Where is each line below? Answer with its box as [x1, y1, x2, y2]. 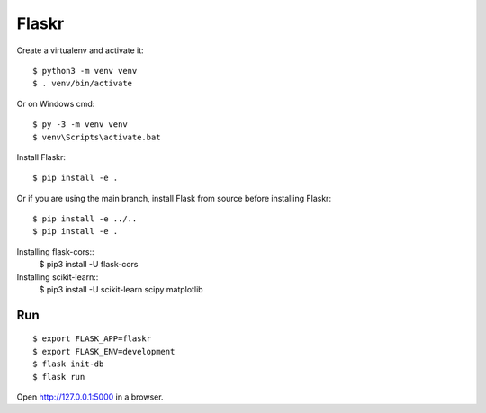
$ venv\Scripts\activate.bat [32, 131, 161, 142]
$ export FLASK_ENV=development [32, 346, 175, 356]
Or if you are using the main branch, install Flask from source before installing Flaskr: [16, 193, 332, 203]
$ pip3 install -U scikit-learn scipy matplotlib [39, 284, 203, 295]
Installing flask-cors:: [16, 246, 94, 256]
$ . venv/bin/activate [32, 78, 133, 89]
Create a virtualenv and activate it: [16, 45, 144, 56]
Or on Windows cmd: [16, 98, 95, 109]
